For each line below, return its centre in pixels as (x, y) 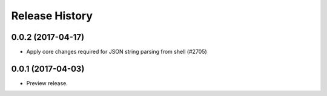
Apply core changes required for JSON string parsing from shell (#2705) (117, 52)
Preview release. (47, 83)
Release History (52, 16)
